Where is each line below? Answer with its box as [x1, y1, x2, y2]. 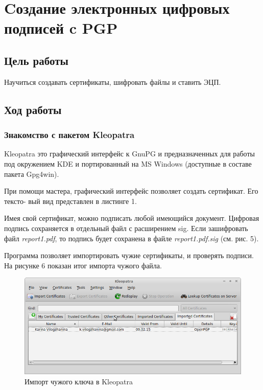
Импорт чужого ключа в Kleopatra [25, 376, 133, 386]
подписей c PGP [4, 17, 118, 38]
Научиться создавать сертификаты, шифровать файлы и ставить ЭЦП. [4, 76, 221, 87]
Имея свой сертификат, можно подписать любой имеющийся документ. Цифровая [4, 213, 259, 223]
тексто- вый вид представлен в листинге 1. [4, 195, 137, 206]
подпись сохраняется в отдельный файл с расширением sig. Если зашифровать [4, 222, 248, 233]
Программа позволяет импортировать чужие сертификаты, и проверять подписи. [4, 250, 254, 261]
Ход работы [4, 101, 62, 117]
